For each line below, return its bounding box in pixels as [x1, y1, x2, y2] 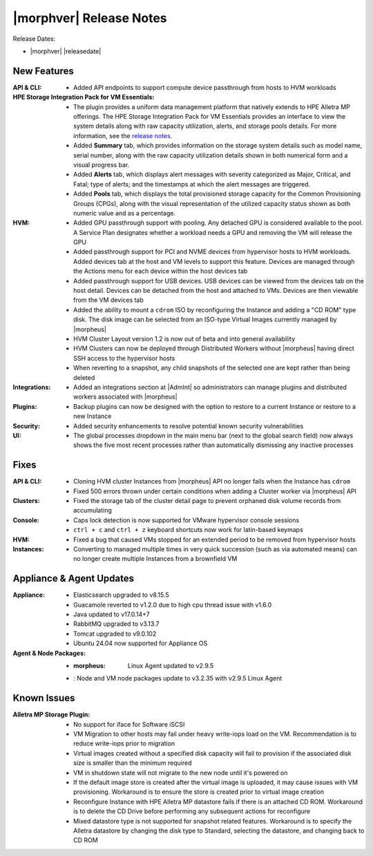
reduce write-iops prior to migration [73, 739, 175, 748]
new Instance [73, 412, 112, 421]
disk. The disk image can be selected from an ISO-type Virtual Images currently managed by [73, 315, 338, 324]
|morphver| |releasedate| [30, 47, 102, 55]
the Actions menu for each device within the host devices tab [73, 267, 248, 276]
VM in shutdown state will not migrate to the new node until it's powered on [73, 768, 288, 777]
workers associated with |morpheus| [73, 392, 178, 401]
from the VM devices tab [73, 296, 144, 304]
